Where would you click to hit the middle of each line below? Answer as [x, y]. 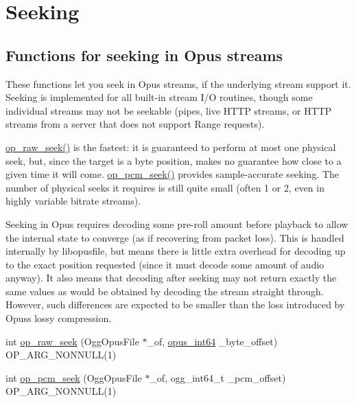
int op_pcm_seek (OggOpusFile [74, 377]
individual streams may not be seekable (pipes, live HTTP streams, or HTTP [169, 110]
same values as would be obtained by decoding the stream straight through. [165, 291]
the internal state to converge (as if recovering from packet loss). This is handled [175, 237]
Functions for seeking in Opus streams [144, 55]
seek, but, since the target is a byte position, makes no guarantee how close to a [174, 160]
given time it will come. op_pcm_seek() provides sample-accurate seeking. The [173, 174]
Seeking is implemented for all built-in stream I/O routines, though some [159, 97]
